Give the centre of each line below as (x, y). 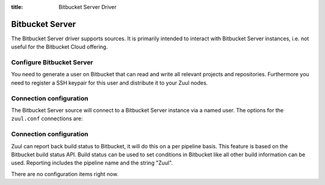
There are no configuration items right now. (65, 174)
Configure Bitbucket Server (52, 62)
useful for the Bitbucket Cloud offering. (60, 47)
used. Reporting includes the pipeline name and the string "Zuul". (92, 163)
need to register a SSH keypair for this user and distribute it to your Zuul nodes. (110, 83)
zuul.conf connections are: (47, 119)
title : (17, 7)
